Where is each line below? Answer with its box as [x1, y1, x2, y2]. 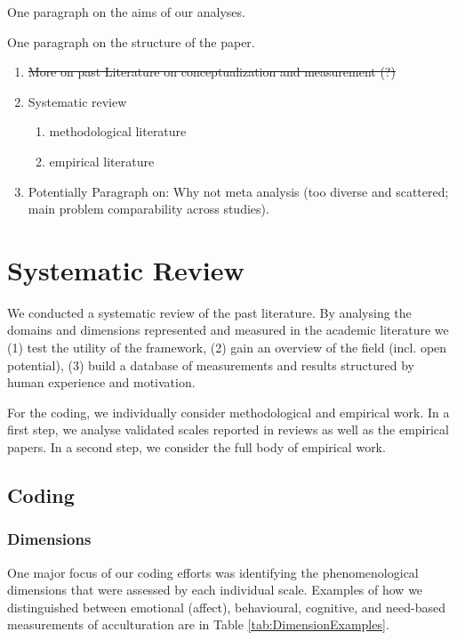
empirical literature [49, 151, 155, 170]
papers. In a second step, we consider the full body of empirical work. [7, 438, 386, 457]
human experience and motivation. [7, 373, 196, 392]
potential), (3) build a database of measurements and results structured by [7, 355, 414, 374]
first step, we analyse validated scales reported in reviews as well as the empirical [7, 420, 449, 439]
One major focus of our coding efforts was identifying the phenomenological [7, 563, 419, 581]
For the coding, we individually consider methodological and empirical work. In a [7, 402, 450, 421]
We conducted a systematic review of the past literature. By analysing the [7, 303, 412, 321]
